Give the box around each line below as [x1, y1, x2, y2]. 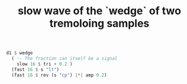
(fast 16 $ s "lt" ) [11, 66, 60, 72]
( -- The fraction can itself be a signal [11, 56, 118, 62]
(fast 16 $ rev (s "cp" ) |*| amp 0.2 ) [11, 72, 108, 78]
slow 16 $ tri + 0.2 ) [17, 61, 73, 67]
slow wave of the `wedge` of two [17, 4, 182, 18]
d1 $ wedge [6, 50, 33, 56]
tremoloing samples [49, 17, 150, 30]
